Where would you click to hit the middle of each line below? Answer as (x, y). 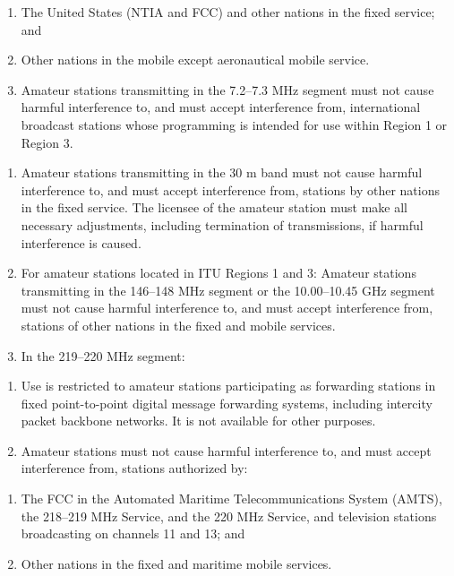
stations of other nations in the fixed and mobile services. (178, 325)
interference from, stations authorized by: (134, 468)
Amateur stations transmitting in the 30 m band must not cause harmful (222, 172)
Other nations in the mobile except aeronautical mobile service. (195, 60)
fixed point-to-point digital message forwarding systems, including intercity (227, 403)
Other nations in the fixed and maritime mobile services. (176, 563)
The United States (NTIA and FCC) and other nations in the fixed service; (228, 12)
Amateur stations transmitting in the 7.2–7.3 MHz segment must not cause (227, 89)
